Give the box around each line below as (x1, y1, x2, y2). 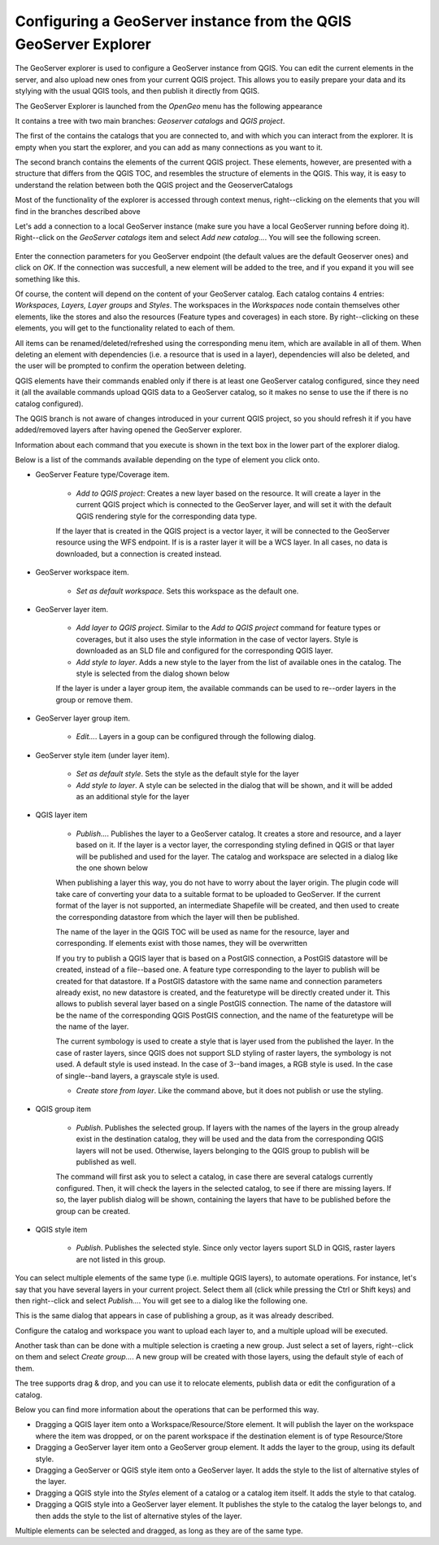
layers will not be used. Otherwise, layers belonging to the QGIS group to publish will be (76, 1145, 370, 1155)
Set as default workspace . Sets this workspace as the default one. (76, 586, 299, 596)
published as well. (76, 1157, 137, 1166)
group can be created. (55, 1206, 131, 1216)
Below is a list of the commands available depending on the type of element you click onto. (15, 455, 320, 465)
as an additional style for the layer (76, 792, 190, 802)
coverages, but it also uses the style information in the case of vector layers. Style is (76, 634, 359, 644)
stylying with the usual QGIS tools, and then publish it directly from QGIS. (15, 86, 260, 96)
